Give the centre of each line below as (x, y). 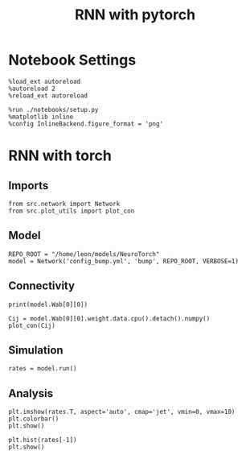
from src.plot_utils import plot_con (72, 211)
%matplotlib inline (41, 117)
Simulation (36, 350)
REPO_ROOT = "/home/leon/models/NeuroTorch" (84, 254)
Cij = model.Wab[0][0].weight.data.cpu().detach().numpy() (109, 318)
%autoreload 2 (32, 89)
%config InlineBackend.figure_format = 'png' (86, 124)
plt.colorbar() (34, 419)
